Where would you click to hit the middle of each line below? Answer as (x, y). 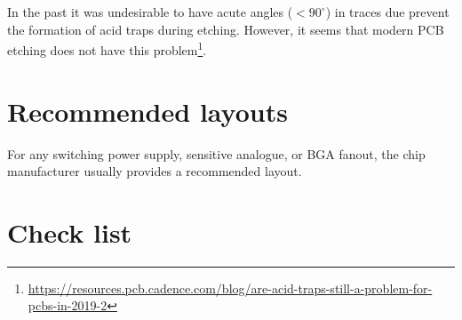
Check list (70, 232)
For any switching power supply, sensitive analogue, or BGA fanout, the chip (216, 153)
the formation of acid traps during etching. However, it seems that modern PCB (226, 29)
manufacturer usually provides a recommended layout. (155, 171)
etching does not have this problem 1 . (107, 48)
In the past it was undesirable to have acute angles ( (150, 12)
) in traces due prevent (387, 12)
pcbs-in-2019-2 (68, 305)
